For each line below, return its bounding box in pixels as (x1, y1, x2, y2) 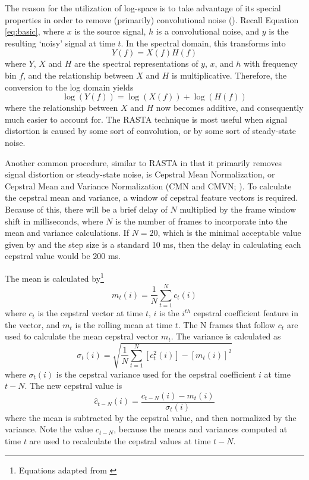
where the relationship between (5, 101, 118, 114)
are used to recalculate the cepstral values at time (29, 435, 211, 447)
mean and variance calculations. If (5, 226, 129, 239)
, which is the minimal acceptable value (157, 226, 301, 239)
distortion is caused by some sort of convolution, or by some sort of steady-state (5, 124, 297, 137)
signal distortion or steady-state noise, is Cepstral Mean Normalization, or (5, 168, 275, 180)
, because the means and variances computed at (113, 423, 288, 435)
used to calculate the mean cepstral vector (5, 330, 159, 342)
